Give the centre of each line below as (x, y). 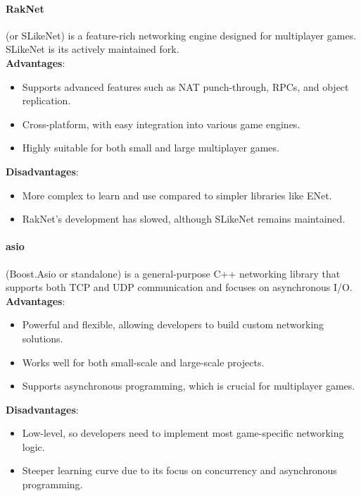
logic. (33, 446)
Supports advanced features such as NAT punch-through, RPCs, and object (185, 86)
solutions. (43, 338)
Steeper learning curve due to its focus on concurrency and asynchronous (179, 470)
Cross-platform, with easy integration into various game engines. (161, 124)
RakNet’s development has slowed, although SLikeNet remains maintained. (184, 219)
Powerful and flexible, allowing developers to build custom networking (173, 324)
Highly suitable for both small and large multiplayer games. (151, 148)
